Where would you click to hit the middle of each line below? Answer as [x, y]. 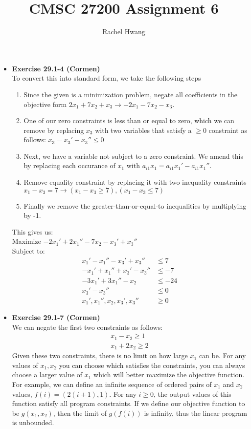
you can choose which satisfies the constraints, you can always [152, 365]
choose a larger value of [47, 375]
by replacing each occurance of [69, 165]
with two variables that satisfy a [143, 130]
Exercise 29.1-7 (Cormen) [56, 317]
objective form [45, 104]
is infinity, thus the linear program [195, 413]
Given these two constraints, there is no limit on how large [100, 355]
